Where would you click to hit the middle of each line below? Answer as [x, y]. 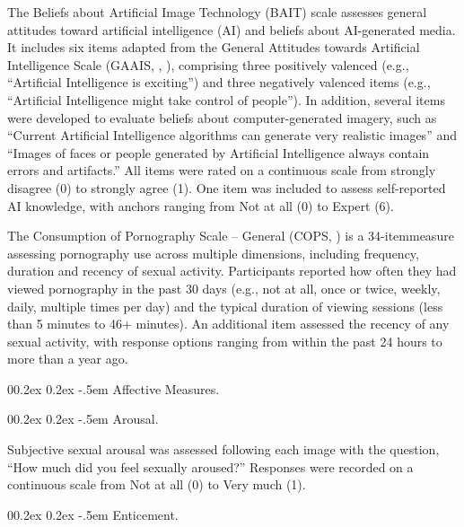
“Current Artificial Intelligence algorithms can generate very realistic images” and [232, 135]
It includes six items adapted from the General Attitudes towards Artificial [214, 47]
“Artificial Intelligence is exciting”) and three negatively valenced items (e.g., [219, 82]
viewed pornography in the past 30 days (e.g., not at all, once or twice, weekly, [224, 288]
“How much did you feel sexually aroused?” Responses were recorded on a [210, 466]
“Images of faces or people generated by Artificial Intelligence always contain [219, 152]
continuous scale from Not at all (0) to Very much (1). [157, 484]
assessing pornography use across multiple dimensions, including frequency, [213, 253]
